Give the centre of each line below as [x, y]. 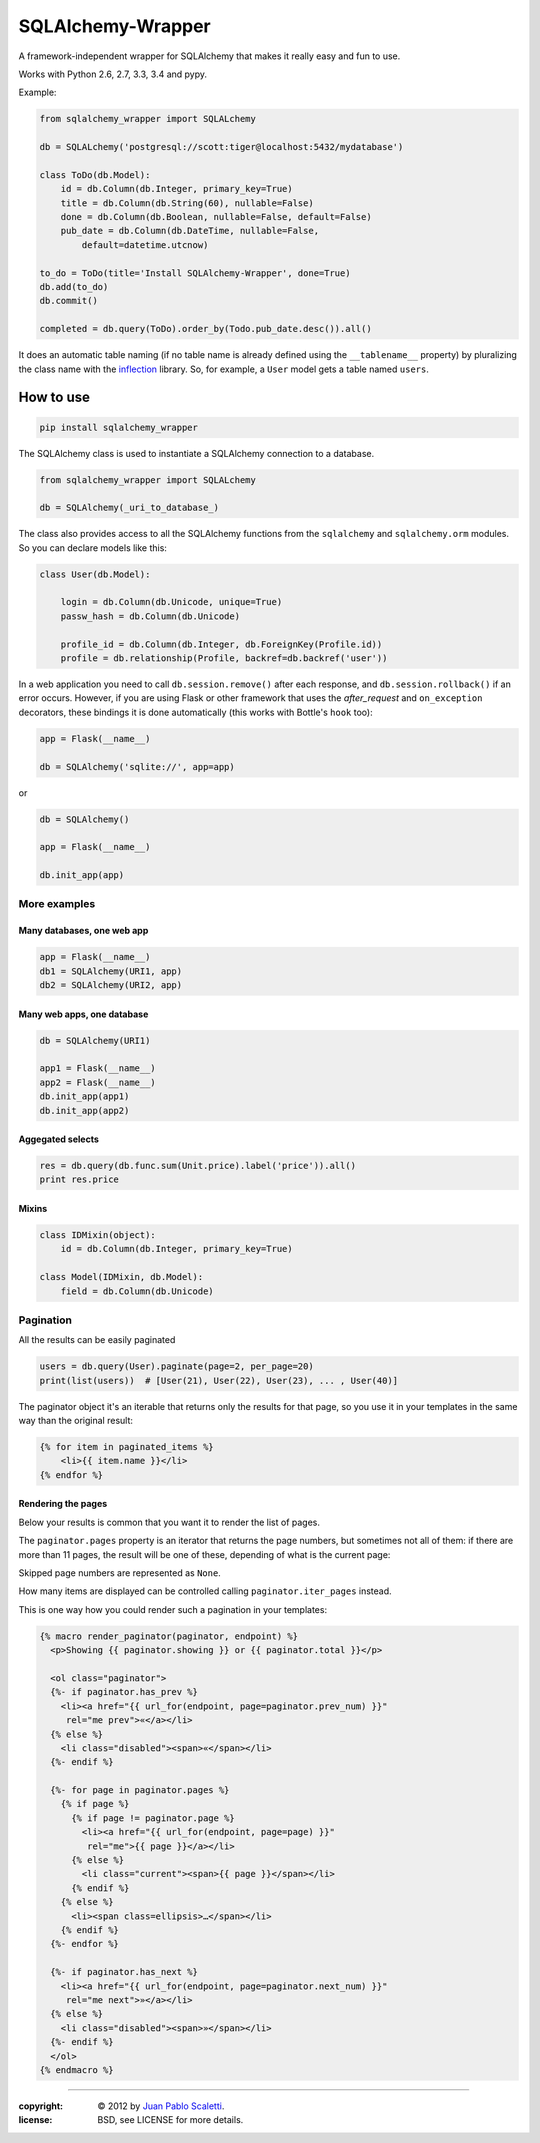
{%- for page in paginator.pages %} [140, 1790]
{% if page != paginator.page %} [153, 1818]
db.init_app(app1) [84, 1096]
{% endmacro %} [76, 2069]
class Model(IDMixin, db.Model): [121, 1277]
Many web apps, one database [83, 1014]
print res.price [79, 1179]
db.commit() [69, 301]
